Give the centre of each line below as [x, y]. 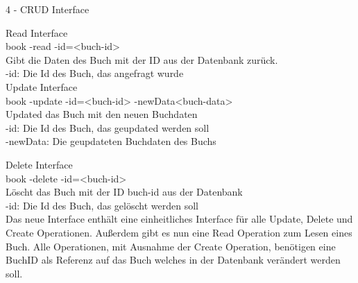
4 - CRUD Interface [48, 9]
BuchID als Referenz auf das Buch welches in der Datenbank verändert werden [173, 260]
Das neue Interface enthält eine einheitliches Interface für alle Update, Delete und [179, 219]
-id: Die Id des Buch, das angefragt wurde [95, 73]
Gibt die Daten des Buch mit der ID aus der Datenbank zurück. [142, 59]
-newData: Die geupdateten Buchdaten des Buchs [111, 141]
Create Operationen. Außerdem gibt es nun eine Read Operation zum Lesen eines [179, 232]
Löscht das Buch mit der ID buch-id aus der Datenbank [124, 192]
